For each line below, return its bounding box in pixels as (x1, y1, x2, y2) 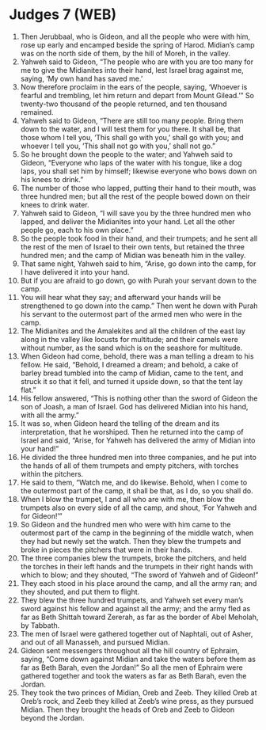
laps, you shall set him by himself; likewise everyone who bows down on (20, 166, 257, 176)
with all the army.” (20, 410, 80, 420)
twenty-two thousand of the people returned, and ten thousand (20, 99, 227, 108)
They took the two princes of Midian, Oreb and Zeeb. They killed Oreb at (20, 687, 257, 698)
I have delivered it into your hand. (20, 267, 130, 276)
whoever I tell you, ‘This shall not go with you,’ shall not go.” (20, 141, 216, 150)
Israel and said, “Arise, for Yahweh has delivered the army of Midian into (20, 435, 256, 445)
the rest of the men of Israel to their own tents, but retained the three (20, 241, 245, 251)
